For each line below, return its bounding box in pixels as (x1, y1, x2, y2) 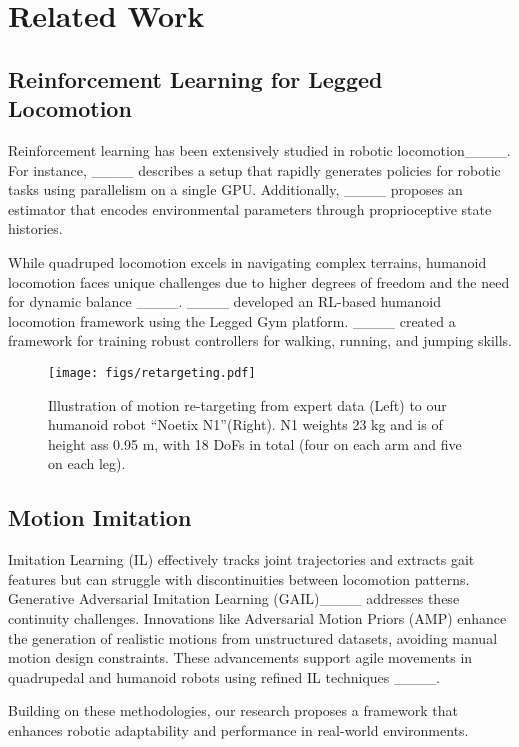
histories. (8, 218, 63, 239)
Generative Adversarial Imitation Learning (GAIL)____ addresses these (8, 588, 460, 609)
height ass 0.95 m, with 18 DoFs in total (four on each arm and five (48, 433, 462, 454)
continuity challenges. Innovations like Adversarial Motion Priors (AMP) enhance (8, 607, 507, 628)
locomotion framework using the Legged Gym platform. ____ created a (8, 310, 456, 331)
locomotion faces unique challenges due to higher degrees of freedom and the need (8, 271, 510, 292)
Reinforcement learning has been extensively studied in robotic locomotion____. (8, 139, 511, 160)
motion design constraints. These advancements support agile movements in (8, 647, 473, 668)
